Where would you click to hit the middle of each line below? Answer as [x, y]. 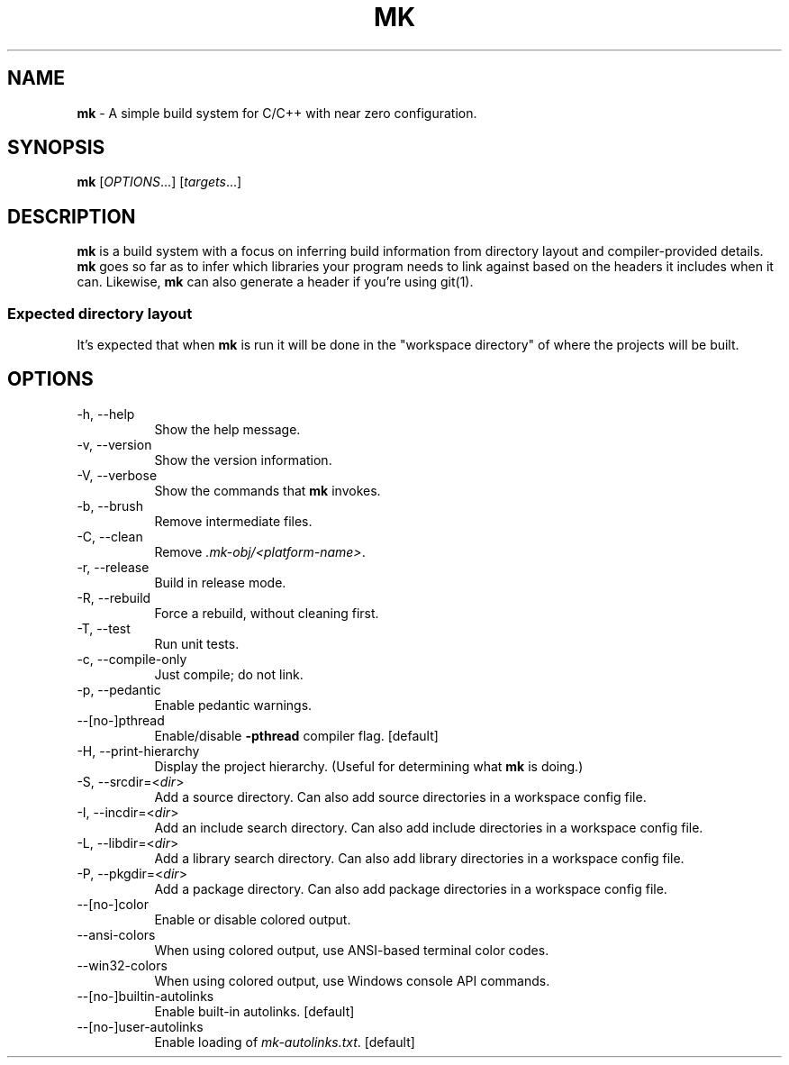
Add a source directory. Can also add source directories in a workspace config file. [400, 796]
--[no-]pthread [121, 720]
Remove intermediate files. [233, 521]
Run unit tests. [197, 643]
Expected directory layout [100, 313]
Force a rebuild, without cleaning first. [267, 613]
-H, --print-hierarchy [138, 751]
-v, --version [114, 444]
